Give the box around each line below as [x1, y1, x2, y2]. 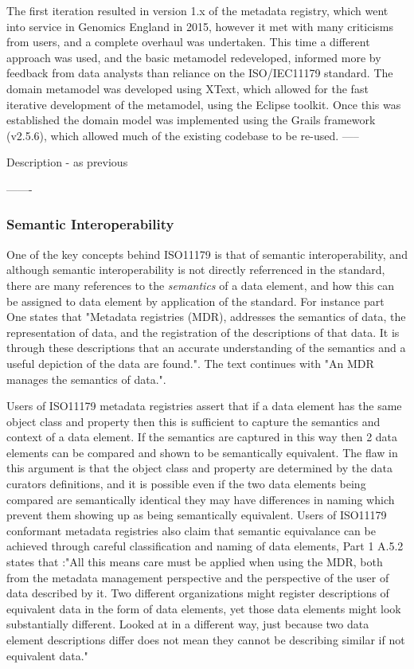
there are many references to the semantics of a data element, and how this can [6, 276, 395, 293]
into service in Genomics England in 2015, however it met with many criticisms [6, 18, 394, 34]
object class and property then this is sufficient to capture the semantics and [6, 413, 381, 429]
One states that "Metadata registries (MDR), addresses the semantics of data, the [6, 308, 406, 325]
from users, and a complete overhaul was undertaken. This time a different [6, 33, 370, 50]
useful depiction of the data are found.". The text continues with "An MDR [6, 354, 374, 371]
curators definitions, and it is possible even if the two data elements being [6, 475, 366, 492]
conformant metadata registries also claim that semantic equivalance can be [6, 522, 376, 538]
